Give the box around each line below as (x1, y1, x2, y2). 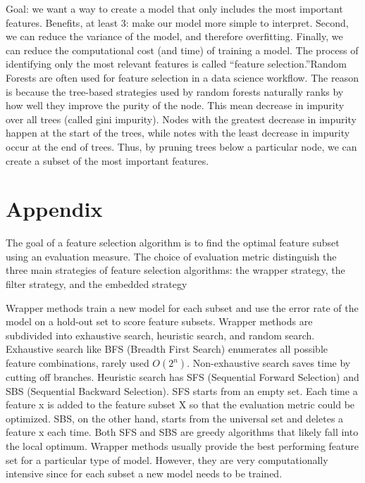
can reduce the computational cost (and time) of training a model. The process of (6, 42, 359, 57)
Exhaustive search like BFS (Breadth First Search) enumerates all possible (6, 341, 328, 356)
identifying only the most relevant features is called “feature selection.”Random (6, 56, 347, 71)
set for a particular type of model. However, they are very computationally (6, 452, 328, 467)
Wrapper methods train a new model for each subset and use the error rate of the (6, 300, 359, 315)
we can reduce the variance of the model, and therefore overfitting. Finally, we (6, 29, 343, 44)
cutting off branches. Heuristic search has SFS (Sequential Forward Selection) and (6, 370, 359, 384)
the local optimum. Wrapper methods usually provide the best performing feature (6, 438, 359, 453)
